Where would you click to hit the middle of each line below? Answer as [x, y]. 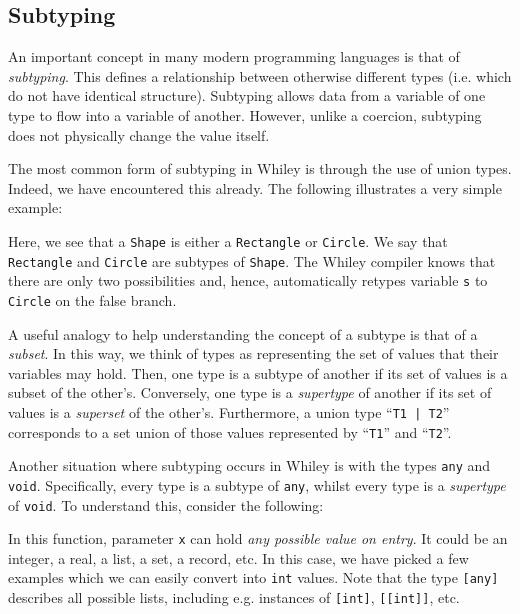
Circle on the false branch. [92, 299]
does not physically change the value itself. [139, 134]
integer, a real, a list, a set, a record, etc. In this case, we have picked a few [238, 557]
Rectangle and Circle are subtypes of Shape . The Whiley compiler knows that [252, 260]
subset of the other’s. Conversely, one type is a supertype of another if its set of [250, 392]
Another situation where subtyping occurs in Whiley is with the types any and [249, 465]
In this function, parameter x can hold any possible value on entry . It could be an [258, 538]
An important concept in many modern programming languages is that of [234, 56]
